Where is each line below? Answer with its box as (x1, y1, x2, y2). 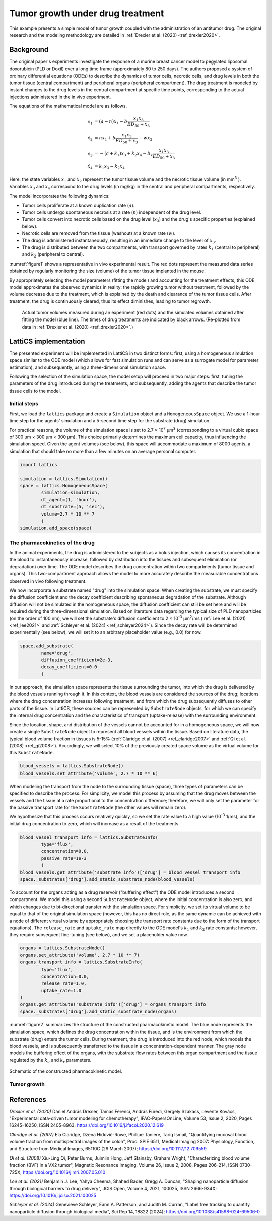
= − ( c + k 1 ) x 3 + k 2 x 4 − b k (94, 151, 153, 158)
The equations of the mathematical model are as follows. (9, 103, 127, 109)
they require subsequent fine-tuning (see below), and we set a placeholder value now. (9, 932, 188, 938)
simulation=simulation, (41, 490, 100, 496)
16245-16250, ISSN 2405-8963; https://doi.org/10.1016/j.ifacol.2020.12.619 (9, 1122, 164, 1128)
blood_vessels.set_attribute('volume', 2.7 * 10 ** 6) (20, 770, 158, 776)
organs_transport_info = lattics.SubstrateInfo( (20, 959, 143, 965)
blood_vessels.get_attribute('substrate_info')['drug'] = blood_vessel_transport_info (20, 869, 241, 875)
